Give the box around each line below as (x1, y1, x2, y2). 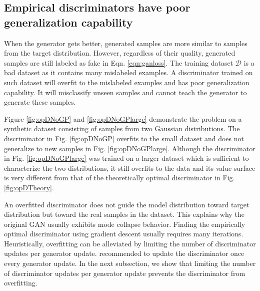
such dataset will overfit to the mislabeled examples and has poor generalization (4, 77, 249, 87)
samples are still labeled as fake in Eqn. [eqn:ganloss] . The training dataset (4, 57, 233, 68)
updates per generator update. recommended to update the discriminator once (4, 248, 244, 258)
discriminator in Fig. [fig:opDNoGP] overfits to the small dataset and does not (4, 133, 244, 143)
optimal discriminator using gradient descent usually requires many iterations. (4, 228, 243, 239)
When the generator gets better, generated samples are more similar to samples (4, 38, 247, 48)
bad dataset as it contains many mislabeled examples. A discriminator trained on (4, 67, 253, 78)
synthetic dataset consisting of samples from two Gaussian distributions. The (4, 123, 240, 134)
